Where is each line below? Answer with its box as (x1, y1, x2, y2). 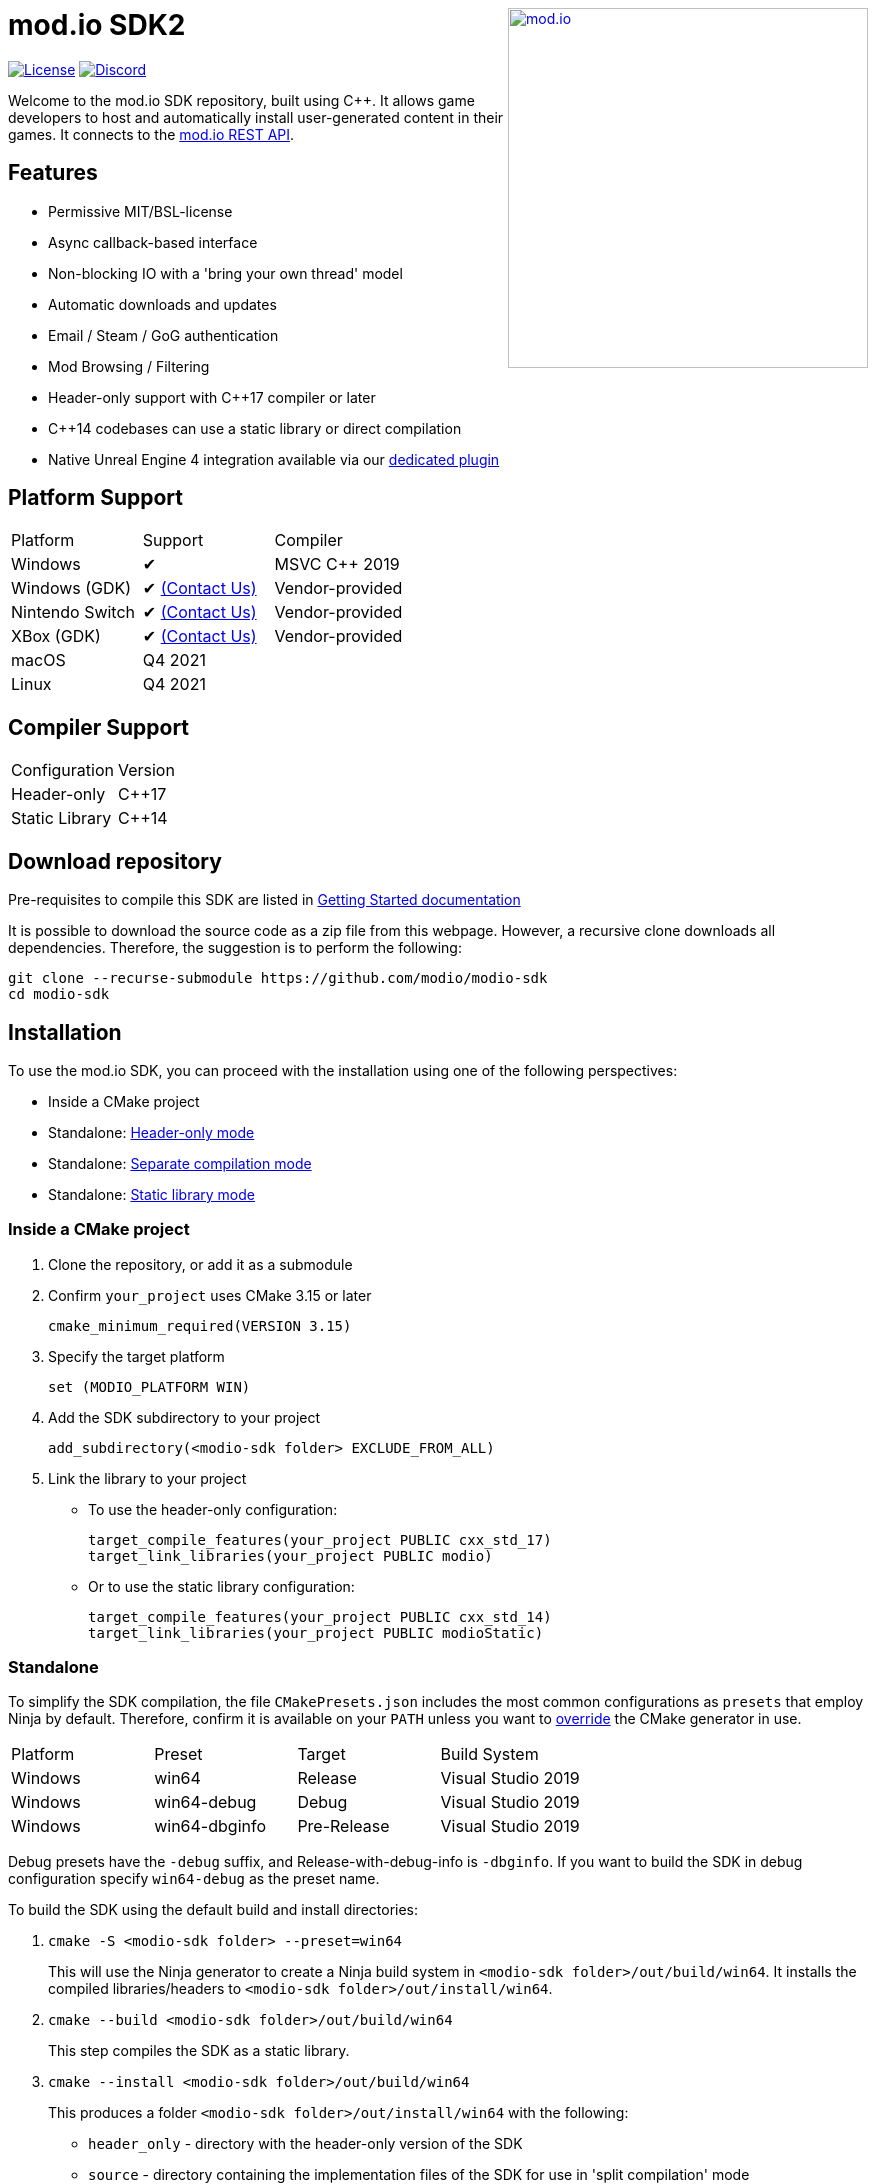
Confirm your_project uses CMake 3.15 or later (48, 1286, 372, 1304)
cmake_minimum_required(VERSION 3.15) (48, 1317, 352, 1334)
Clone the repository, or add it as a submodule (48, 1255, 353, 1273)
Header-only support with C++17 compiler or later (48, 388, 376, 406)
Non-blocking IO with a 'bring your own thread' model (48, 264, 403, 282)
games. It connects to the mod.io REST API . (8, 125, 295, 143)
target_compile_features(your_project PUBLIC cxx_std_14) (88, 1608, 552, 1625)
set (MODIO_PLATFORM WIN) (48, 1378, 251, 1395)
